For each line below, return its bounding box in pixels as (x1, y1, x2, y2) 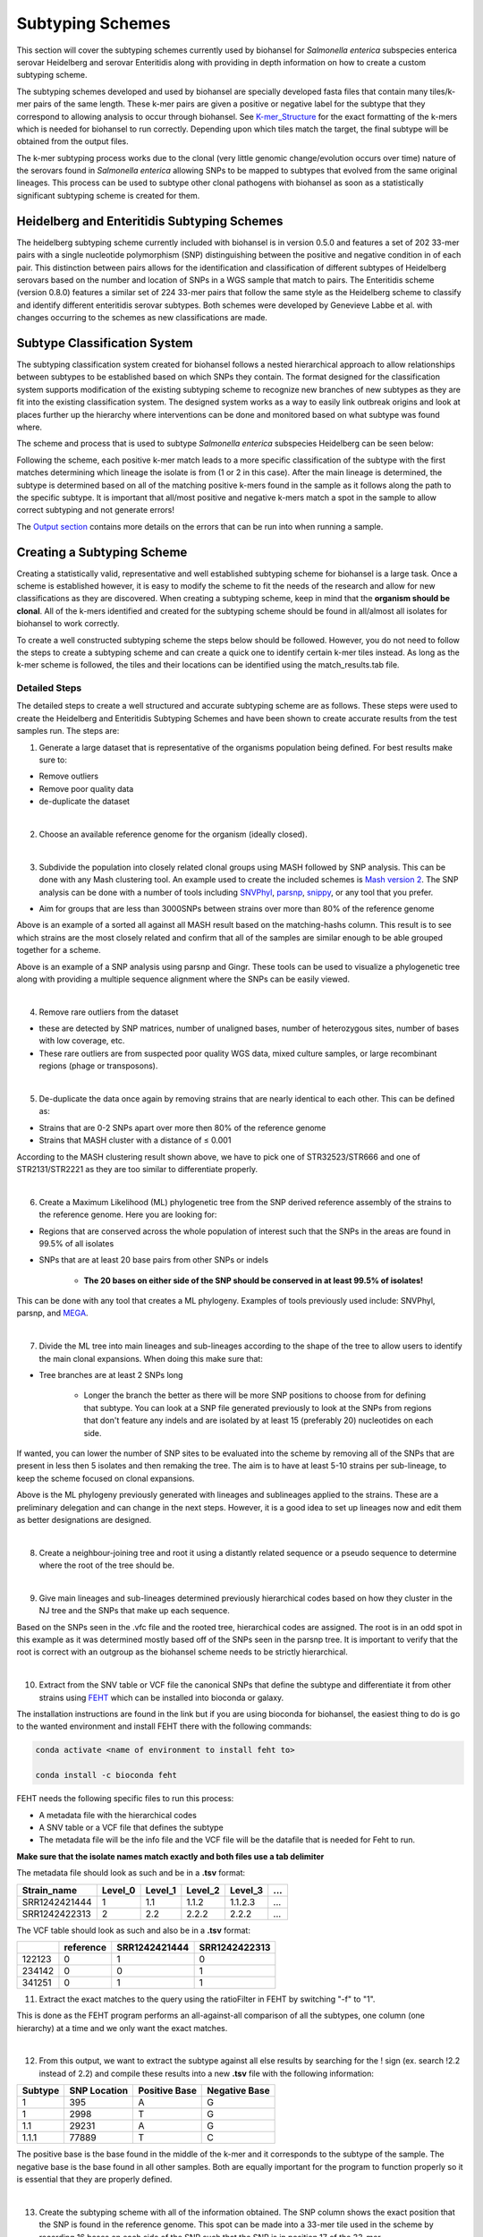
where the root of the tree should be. (38, 1560, 174, 1570)
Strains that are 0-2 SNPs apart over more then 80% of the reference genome (38, 1122, 326, 1133)
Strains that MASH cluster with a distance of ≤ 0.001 (38, 1135, 232, 1145)
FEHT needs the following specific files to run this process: (16, 1793, 234, 1804)
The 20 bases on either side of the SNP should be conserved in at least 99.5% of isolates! (83, 1275, 424, 1286)
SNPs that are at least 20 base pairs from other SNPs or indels (38, 1255, 268, 1265)
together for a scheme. (16, 945, 102, 956)
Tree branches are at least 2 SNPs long (38, 1370, 183, 1381)
